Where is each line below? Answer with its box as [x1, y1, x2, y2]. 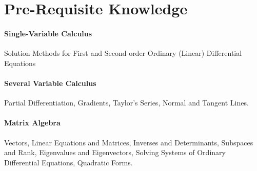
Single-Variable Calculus [4, 28, 92, 38]
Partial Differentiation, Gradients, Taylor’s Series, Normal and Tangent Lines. [4, 97, 249, 108]
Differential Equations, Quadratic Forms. [4, 157, 133, 167]
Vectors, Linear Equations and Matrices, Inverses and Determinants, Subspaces [4, 137, 253, 147]
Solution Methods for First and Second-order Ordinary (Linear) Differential [4, 48, 242, 58]
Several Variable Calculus [4, 77, 96, 88]
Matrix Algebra [4, 117, 61, 128]
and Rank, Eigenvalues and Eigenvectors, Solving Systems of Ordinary [4, 147, 226, 158]
